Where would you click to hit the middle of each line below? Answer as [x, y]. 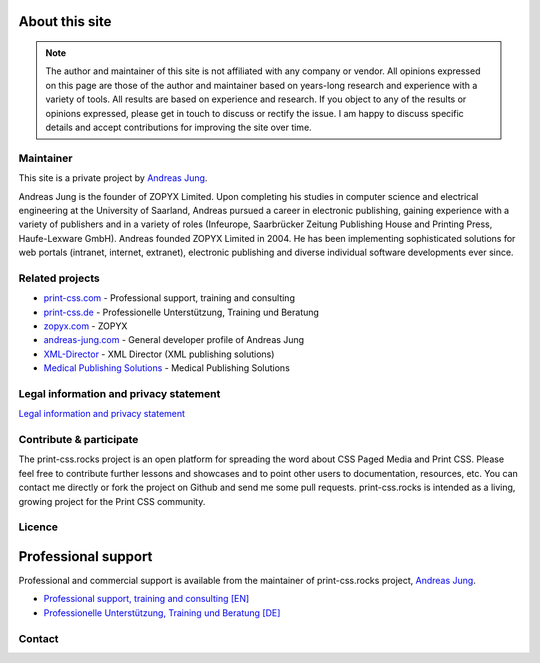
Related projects [59, 278]
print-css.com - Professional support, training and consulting [169, 298]
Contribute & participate [78, 440]
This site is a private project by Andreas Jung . [113, 178]
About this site [65, 21]
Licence [38, 527]
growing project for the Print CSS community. [112, 501]
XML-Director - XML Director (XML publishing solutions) [159, 354]
